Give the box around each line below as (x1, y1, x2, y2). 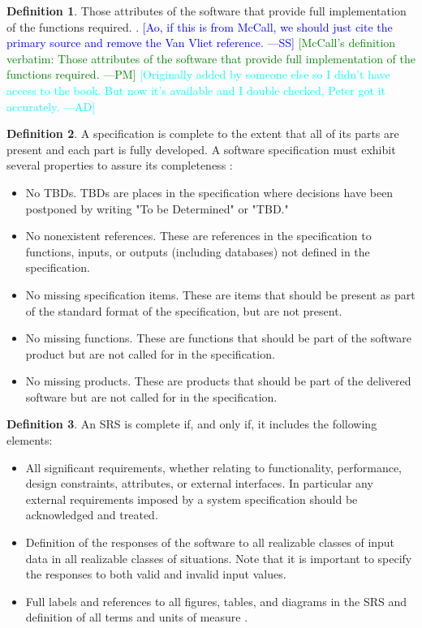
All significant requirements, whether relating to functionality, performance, (25, 458, 403, 475)
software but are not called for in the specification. (25, 388, 278, 405)
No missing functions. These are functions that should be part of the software (25, 329, 411, 346)
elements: (6, 432, 53, 449)
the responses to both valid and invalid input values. (25, 566, 286, 583)
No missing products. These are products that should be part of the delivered (25, 372, 411, 389)
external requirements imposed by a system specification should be (25, 490, 358, 507)
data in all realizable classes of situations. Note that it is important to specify (25, 549, 412, 566)
